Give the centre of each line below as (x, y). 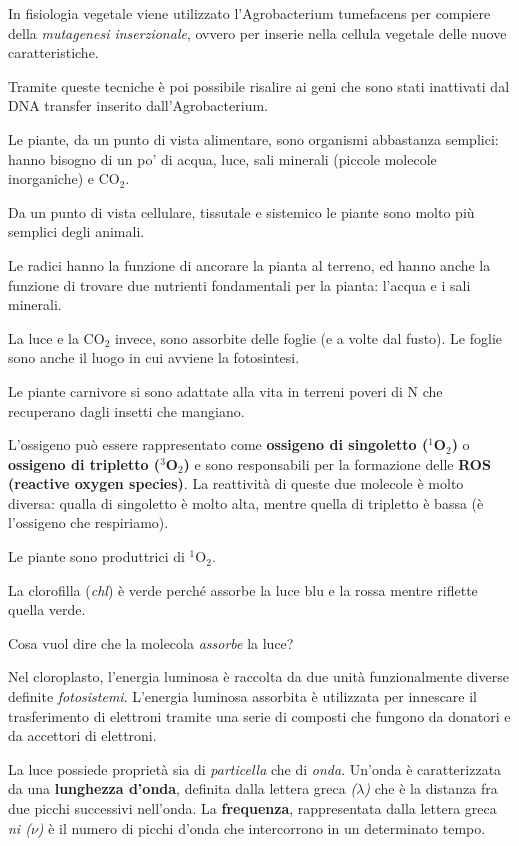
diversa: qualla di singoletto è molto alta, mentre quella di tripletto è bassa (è (246, 502)
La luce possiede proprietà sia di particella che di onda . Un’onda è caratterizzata (255, 768)
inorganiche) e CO (64, 178)
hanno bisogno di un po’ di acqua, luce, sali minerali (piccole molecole (222, 158)
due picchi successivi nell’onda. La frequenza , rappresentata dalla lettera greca (252, 808)
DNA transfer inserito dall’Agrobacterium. (138, 105)
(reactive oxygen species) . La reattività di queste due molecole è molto (236, 483)
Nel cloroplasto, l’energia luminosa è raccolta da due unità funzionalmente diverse (258, 676)
